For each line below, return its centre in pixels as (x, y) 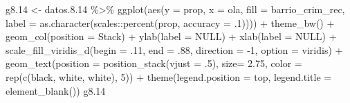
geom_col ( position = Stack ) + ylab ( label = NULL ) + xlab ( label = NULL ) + (171, 36)
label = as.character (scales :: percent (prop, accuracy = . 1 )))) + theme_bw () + (170, 22)
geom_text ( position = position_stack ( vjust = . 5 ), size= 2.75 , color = (154, 63)
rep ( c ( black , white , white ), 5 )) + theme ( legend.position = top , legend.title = (169, 76)
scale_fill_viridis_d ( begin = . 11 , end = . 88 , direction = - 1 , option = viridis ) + (174, 49)
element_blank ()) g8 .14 (56, 90)
